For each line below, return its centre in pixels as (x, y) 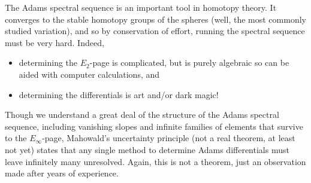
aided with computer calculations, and (89, 74)
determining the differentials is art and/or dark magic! (119, 94)
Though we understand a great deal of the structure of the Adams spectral (142, 115)
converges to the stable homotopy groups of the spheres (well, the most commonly (155, 19)
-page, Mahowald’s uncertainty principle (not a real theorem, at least (169, 138)
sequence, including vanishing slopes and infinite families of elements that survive (154, 126)
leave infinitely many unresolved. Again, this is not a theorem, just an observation (155, 161)
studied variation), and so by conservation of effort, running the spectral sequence (155, 31)
